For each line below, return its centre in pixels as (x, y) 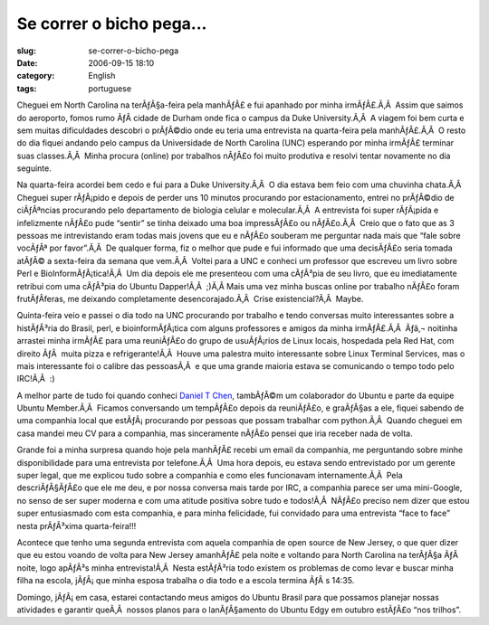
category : (36, 76)
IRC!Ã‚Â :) (36, 379)
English (102, 76)
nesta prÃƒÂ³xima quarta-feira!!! (77, 526)
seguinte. (34, 168)
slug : (26, 51)
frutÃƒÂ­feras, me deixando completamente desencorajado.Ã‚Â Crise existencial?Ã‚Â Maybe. (190, 298)
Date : (27, 62)
